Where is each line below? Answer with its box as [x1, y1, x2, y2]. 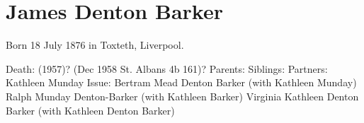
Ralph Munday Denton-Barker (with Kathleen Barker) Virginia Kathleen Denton [6, 88, 359, 103]
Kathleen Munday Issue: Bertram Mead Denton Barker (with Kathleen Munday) [6, 75, 357, 90]
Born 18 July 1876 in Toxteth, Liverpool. [6, 37, 184, 52]
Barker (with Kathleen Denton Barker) [6, 102, 175, 117]
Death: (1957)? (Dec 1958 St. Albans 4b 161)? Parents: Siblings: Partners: [6, 61, 328, 76]
